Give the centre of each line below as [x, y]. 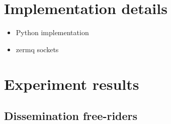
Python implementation [52, 32]
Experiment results [72, 84]
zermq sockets [37, 49]
